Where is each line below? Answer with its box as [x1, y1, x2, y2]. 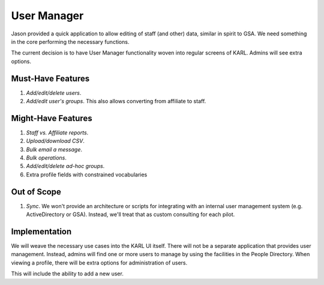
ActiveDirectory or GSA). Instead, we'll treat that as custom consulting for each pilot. [26, 211, 235, 218]
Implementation [11, 226, 72, 236]
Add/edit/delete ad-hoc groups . [26, 163, 105, 170]
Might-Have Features [11, 113, 92, 123]
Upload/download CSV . [26, 137, 85, 145]
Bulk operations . [26, 154, 67, 161]
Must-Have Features [11, 73, 90, 83]
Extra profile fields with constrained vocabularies [26, 171, 148, 178]
